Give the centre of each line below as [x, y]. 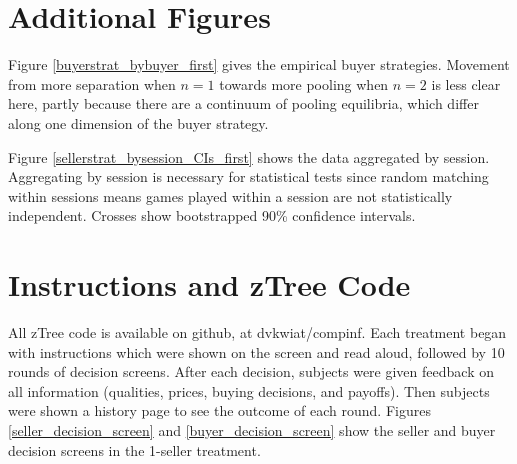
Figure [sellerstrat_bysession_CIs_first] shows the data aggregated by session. [249, 156]
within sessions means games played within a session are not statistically [230, 195]
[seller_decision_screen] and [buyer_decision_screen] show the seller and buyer [252, 429]
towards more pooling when [304, 83]
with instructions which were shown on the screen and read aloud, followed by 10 [256, 351]
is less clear [466, 83]
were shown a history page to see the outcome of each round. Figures [219, 410]
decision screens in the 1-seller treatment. [134, 449]
